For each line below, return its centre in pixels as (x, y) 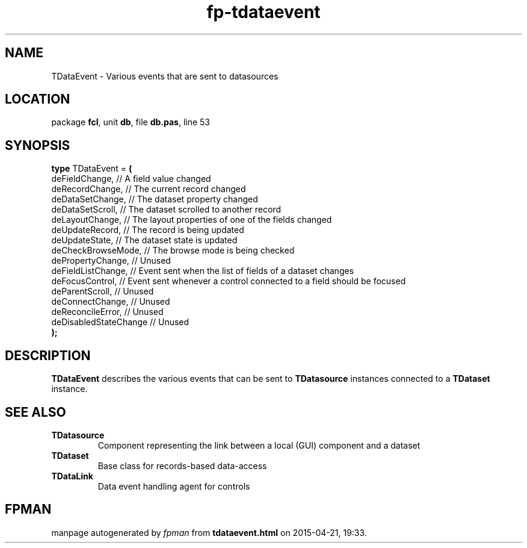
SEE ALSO (35, 412)
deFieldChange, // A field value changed (131, 179)
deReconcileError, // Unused (107, 312)
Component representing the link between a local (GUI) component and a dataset (259, 445)
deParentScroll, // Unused (103, 291)
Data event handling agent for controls (174, 486)
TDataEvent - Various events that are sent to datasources (165, 76)
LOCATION (38, 99)
